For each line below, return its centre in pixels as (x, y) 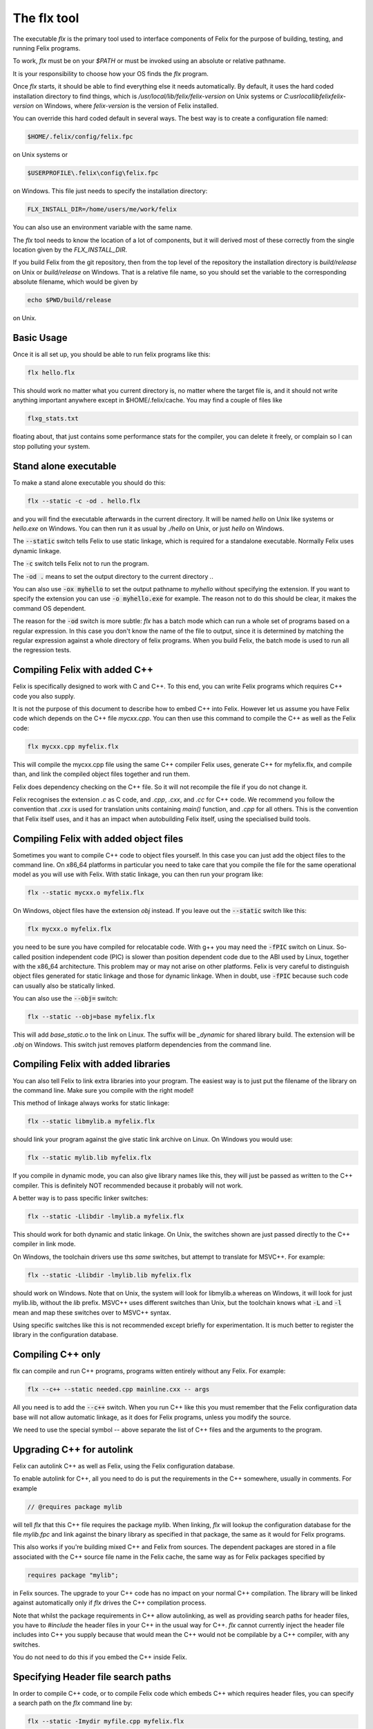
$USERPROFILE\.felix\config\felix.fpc (93, 173)
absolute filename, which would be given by (75, 282)
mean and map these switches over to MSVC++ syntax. (92, 1312)
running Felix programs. (47, 48)
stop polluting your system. (51, 446)
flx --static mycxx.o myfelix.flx (86, 893)
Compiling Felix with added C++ (83, 670)
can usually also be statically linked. (64, 986)
